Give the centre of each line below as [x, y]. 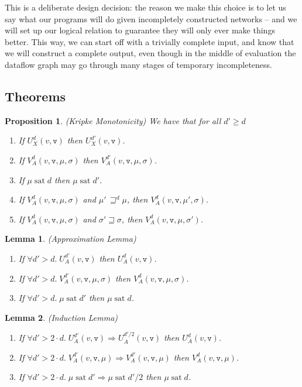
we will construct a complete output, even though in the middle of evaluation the [150, 53]
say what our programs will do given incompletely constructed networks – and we [151, 18]
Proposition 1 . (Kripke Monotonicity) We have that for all [113, 120]
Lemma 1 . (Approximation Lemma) [71, 239]
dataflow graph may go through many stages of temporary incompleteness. [139, 64]
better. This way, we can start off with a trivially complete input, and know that [150, 41]
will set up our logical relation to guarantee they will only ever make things [140, 30]
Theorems [35, 96]
